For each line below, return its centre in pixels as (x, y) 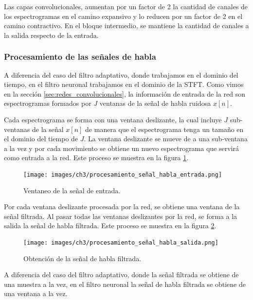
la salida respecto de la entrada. (51, 35)
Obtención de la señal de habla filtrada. (82, 258)
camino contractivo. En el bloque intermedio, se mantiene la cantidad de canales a (126, 25)
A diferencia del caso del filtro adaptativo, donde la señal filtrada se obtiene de (121, 275)
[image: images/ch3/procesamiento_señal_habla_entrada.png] (123, 175)
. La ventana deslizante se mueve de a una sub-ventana (166, 139)
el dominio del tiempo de (41, 139)
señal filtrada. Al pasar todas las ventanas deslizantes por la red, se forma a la (121, 216)
